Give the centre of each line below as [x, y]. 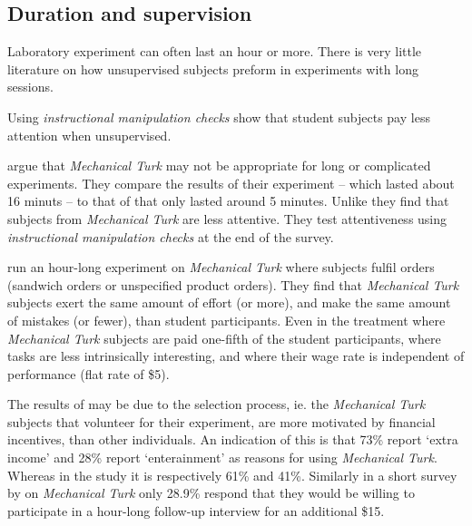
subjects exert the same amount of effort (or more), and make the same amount [229, 302]
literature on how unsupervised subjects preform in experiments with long [213, 68]
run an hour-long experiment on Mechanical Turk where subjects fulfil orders [221, 267]
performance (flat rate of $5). [88, 373]
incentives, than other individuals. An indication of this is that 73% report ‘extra [233, 439]
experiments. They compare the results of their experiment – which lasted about [231, 183]
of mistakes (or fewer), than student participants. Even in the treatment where [226, 320]
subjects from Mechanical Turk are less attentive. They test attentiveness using [227, 218]
